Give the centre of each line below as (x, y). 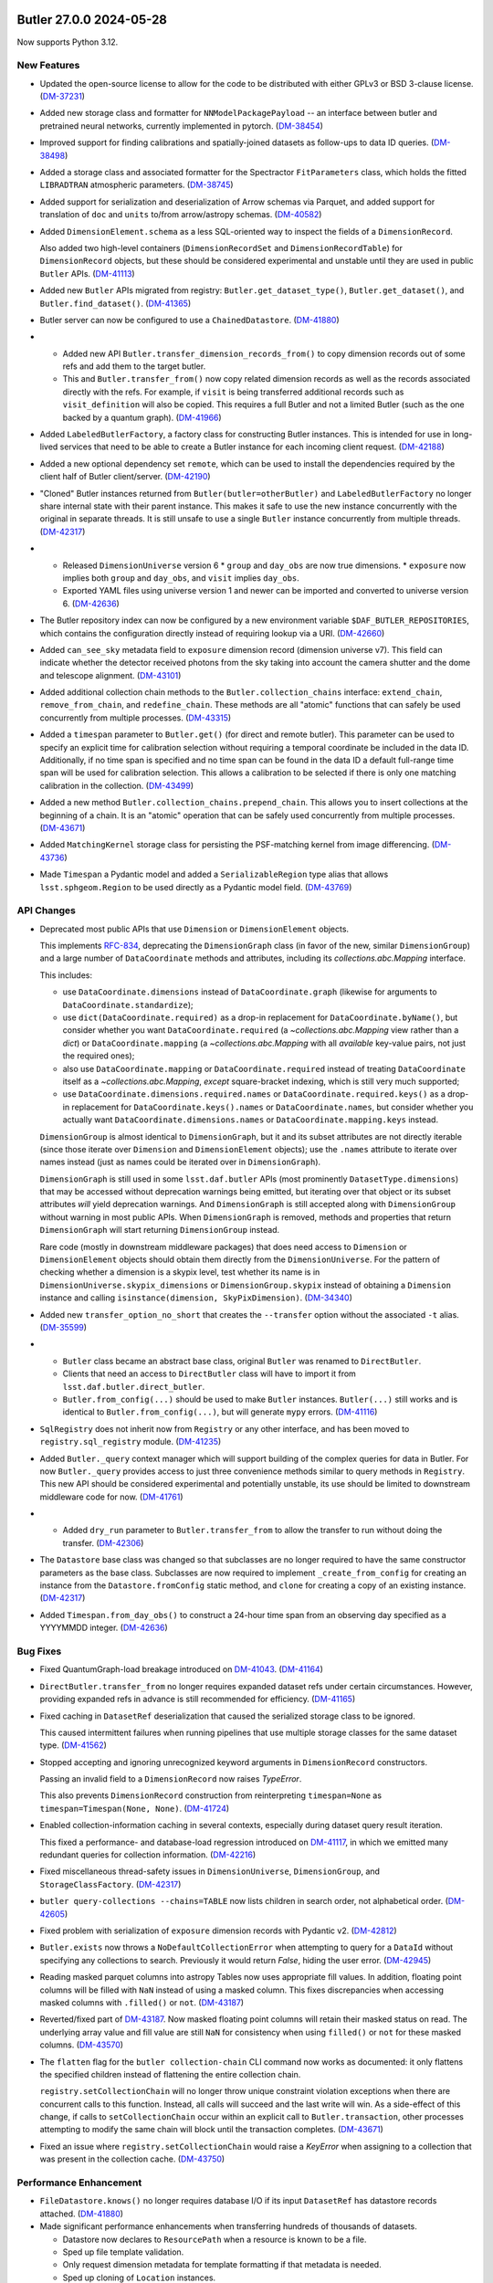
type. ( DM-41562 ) (73, 1745)
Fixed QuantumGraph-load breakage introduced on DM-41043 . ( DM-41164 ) (181, 1669)
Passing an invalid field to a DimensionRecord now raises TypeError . (171, 1779)
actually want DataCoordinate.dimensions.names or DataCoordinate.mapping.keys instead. (250, 1120)
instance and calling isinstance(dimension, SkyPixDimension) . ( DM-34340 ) (196, 1298)
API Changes (47, 910)
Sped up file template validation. (123, 2252)
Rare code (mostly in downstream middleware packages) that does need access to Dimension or (224, 1247)
